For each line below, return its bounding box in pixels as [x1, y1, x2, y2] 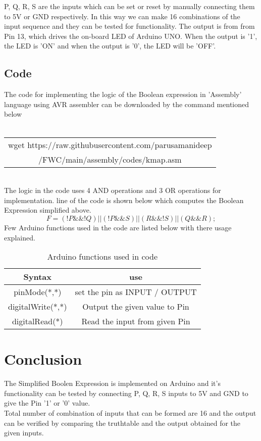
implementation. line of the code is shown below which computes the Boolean [4, 194, 244, 205]
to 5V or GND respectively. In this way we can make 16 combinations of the [4, 11, 240, 21]
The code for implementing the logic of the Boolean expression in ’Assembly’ [4, 89, 242, 100]
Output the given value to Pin [82, 301, 189, 313]
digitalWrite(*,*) [8, 301, 67, 313]
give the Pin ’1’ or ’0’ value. [4, 398, 90, 408]
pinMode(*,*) [14, 286, 62, 298]
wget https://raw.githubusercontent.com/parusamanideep [8, 138, 212, 151]
